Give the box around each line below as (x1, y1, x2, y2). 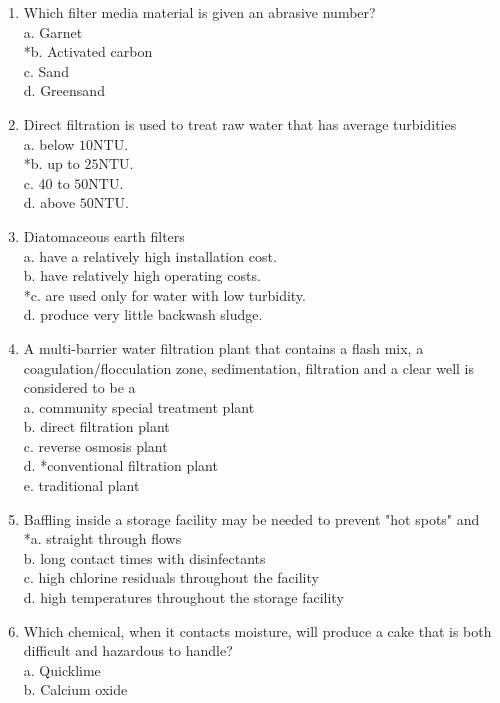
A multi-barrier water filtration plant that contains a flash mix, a (23, 337, 424, 358)
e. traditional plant (23, 475, 140, 496)
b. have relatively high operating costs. (23, 265, 261, 286)
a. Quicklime (23, 659, 101, 680)
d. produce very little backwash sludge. (23, 304, 263, 325)
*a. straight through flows (23, 528, 182, 549)
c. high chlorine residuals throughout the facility (23, 567, 319, 588)
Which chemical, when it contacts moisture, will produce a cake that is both (23, 620, 492, 641)
